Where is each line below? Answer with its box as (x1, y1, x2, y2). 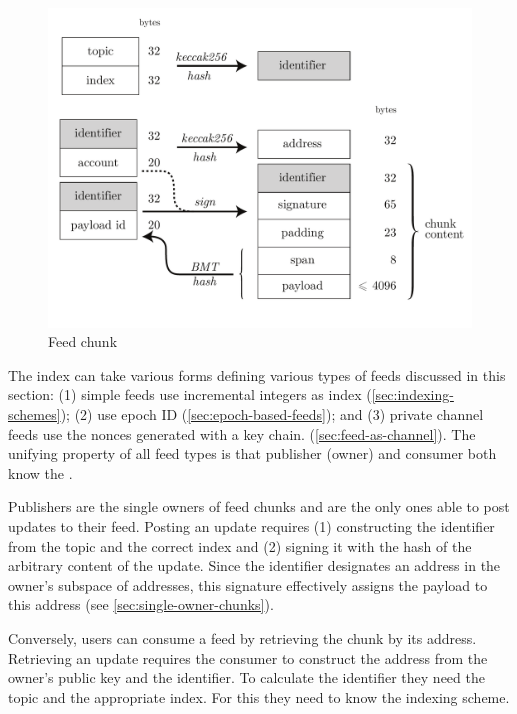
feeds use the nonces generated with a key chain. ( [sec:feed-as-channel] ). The (8, 423, 476, 444)
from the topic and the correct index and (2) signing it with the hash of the (8, 535, 472, 556)
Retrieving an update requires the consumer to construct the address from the (8, 647, 488, 668)
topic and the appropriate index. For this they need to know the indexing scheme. (8, 686, 510, 707)
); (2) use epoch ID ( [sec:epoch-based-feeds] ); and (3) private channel (60, 404, 484, 425)
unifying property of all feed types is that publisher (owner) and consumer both (8, 443, 497, 464)
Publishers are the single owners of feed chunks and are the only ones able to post (8, 496, 510, 517)
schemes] (8, 404, 61, 425)
